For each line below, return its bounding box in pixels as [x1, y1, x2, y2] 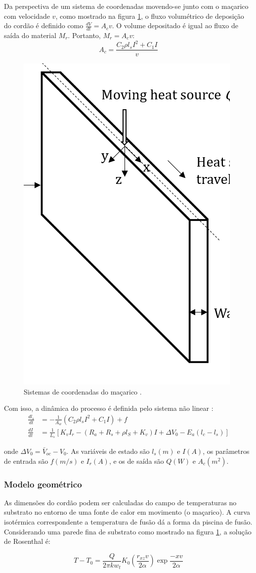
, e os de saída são [109, 455, 164, 466]
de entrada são [4, 455, 48, 466]
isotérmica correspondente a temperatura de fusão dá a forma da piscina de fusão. [4, 517, 253, 527]
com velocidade [4, 10, 50, 21]
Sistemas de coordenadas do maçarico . [24, 386, 142, 397]
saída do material [4, 30, 56, 41]
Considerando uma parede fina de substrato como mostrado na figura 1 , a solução [4, 526, 252, 536]
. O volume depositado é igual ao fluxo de [112, 20, 238, 31]
